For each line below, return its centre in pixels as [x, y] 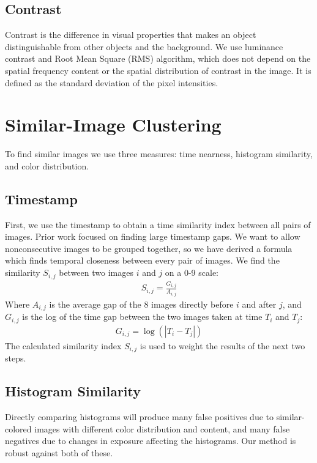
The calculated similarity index [63, 345]
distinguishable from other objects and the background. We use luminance [144, 46]
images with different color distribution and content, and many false [162, 428]
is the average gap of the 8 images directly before [141, 304]
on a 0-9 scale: [192, 272]
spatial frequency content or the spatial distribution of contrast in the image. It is [158, 70]
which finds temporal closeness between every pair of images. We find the [142, 260]
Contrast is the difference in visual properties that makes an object [131, 35]
